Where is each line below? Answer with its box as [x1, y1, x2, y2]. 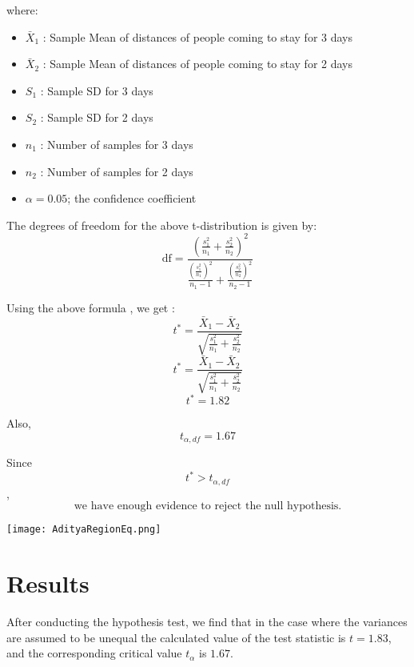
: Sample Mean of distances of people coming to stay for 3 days [42, 28, 353, 45]
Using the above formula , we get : [6, 299, 175, 315]
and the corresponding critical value [6, 645, 182, 661]
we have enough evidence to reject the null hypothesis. [74, 500, 342, 512]
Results [6, 567, 90, 600]
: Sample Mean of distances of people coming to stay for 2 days [42, 55, 353, 72]
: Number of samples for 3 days [40, 135, 193, 152]
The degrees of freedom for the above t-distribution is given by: [6, 216, 317, 233]
